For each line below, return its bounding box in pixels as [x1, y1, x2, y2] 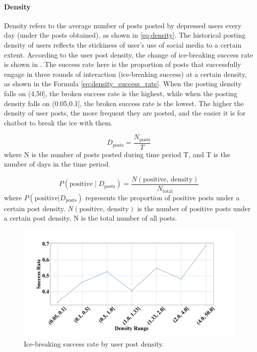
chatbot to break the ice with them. [4, 117, 113, 127]
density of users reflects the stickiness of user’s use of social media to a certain [4, 39, 242, 50]
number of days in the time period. [4, 159, 111, 169]
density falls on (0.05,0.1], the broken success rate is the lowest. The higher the [4, 98, 244, 108]
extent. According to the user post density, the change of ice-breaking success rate [4, 49, 253, 59]
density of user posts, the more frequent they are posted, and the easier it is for [4, 108, 246, 118]
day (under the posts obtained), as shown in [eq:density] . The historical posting [4, 30, 246, 40]
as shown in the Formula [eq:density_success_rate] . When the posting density [4, 78, 242, 89]
